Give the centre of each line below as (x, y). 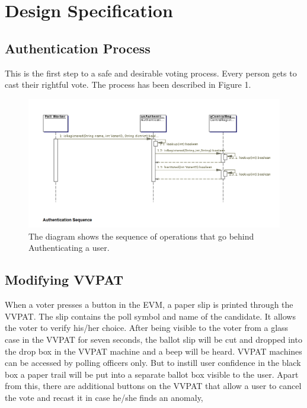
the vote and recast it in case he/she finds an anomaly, (104, 397)
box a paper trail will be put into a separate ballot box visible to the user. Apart (152, 374)
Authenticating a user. (69, 248)
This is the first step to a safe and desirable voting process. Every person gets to (151, 73)
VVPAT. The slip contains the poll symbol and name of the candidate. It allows (150, 316)
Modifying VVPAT (64, 280)
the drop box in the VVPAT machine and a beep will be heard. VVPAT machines (153, 351)
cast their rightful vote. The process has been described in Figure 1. (128, 85)
